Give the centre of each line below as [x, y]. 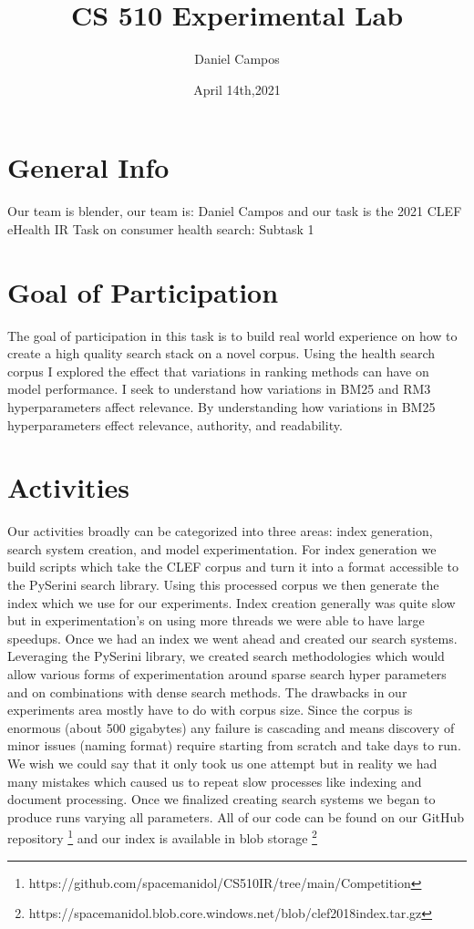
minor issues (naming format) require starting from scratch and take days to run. [234, 745]
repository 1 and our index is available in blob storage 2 [162, 836]
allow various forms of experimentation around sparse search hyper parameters [227, 674]
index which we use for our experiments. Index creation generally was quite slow [232, 602]
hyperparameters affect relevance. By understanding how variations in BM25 [222, 406]
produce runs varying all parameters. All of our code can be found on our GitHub [236, 816]
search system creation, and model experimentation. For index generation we [222, 548]
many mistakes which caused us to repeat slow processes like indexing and [215, 781]
